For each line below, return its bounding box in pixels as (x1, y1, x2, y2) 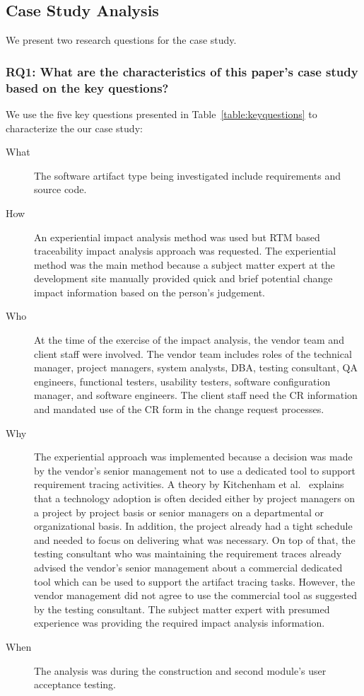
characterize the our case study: (6, 120, 143, 135)
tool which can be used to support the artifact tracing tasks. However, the (34, 574, 356, 588)
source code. (34, 182, 87, 197)
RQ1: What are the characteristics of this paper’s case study (6, 62, 358, 80)
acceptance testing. (34, 677, 116, 692)
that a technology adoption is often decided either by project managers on (34, 491, 356, 505)
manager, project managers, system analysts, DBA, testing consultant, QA (34, 360, 358, 375)
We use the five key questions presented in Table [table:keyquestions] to (6, 106, 317, 121)
